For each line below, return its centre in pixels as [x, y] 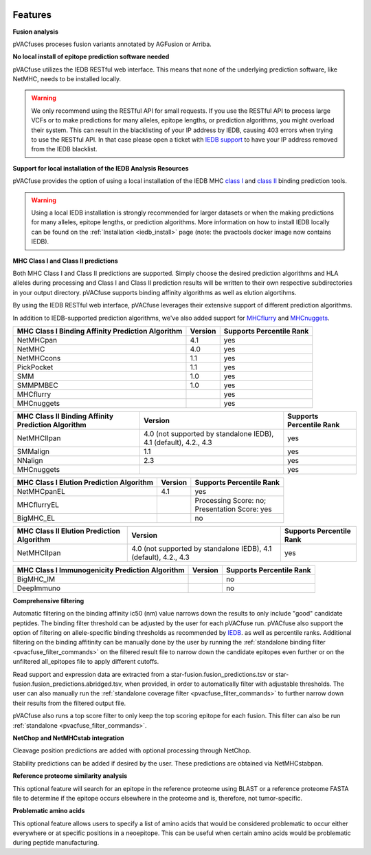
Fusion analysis [35, 32]
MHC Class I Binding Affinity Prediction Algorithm [100, 331]
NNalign [30, 460]
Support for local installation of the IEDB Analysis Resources [101, 168]
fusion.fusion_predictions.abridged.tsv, [68, 684]
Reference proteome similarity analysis [70, 776]
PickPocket [35, 367]
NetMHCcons [39, 358]
